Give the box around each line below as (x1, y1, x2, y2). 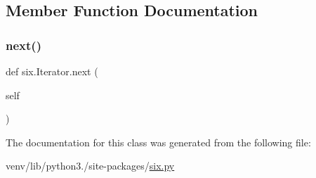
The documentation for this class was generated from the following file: (6, 134, 311, 149)
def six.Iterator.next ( (6, 64, 98, 78)
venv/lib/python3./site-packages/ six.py (6, 158, 175, 173)
